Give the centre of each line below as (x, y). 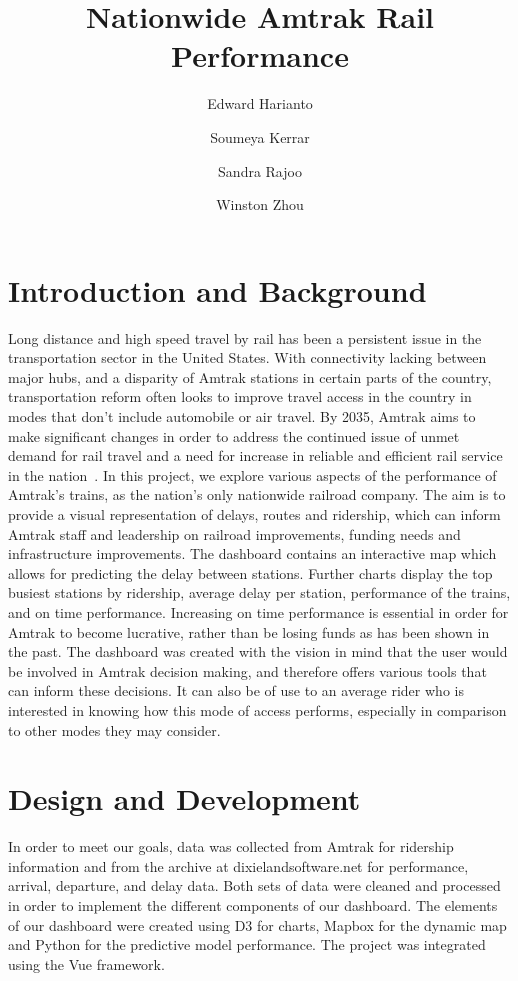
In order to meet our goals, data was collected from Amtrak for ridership (231, 846)
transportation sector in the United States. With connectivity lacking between (247, 357)
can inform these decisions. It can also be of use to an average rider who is (236, 690)
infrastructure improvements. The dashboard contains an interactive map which (252, 553)
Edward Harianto (260, 103)
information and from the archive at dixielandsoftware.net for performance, (238, 865)
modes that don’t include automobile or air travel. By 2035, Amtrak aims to (242, 416)
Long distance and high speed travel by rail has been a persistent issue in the (245, 337)
